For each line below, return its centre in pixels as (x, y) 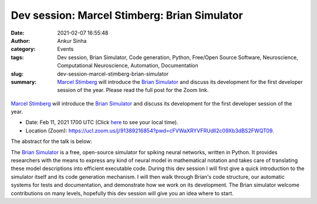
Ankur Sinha (72, 40)
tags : (17, 57)
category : (23, 49)
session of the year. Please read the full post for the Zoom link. (133, 90)
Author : (21, 40)
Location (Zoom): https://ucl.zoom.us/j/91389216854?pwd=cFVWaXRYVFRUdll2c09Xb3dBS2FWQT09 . (150, 130)
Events (65, 49)
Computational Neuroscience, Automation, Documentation (128, 66)
